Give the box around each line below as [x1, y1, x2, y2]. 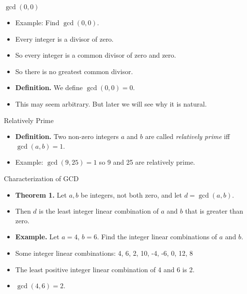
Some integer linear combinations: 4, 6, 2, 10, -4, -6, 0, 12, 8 [15, 248, 193, 258]
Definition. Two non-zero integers [15, 131, 119, 141]
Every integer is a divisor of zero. [15, 33, 114, 44]
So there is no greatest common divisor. [15, 66, 133, 76]
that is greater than [185, 206, 244, 216]
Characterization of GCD [4, 173, 79, 183]
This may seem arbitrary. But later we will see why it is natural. [15, 98, 207, 108]
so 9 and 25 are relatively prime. [99, 157, 195, 167]
